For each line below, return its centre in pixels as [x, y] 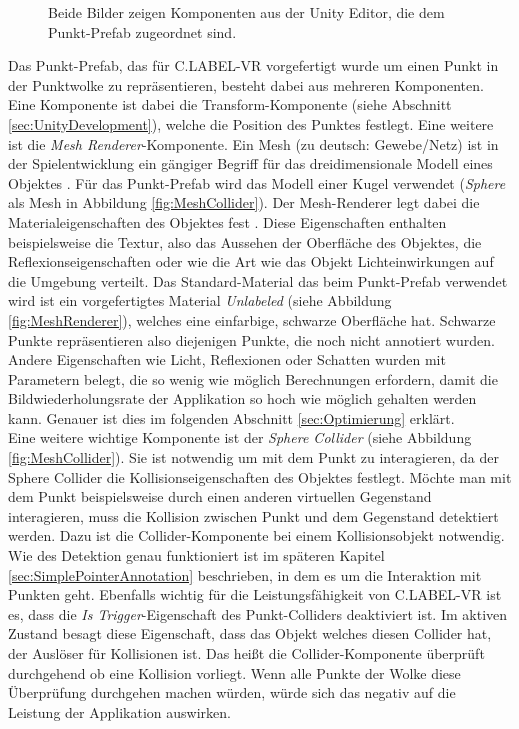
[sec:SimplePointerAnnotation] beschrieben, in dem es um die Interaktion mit [245, 574]
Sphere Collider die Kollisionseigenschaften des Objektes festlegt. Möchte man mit [260, 476]
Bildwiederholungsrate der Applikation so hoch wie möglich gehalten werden [242, 398]
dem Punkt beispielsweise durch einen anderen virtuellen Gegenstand [220, 496]
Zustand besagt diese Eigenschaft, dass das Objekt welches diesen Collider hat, [250, 633]
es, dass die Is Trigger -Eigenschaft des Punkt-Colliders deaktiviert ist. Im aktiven [258, 613]
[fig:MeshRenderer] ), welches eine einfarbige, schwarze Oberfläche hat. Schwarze [252, 319]
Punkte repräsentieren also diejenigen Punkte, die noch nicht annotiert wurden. [251, 339]
